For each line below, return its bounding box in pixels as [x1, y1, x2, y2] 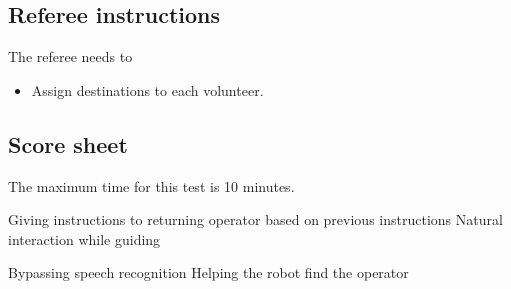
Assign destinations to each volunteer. [31, 79, 264, 100]
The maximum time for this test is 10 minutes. [8, 175, 295, 196]
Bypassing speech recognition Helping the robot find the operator [8, 262, 409, 283]
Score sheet [8, 128, 128, 159]
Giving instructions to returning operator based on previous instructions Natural [8, 209, 503, 230]
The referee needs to [8, 46, 133, 67]
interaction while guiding [8, 228, 161, 249]
